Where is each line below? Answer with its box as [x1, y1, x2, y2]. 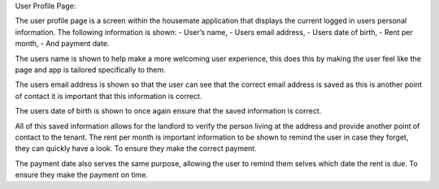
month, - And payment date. [15, 39, 110, 49]
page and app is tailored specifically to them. [15, 65, 166, 75]
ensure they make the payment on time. [15, 170, 148, 180]
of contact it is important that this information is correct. [15, 91, 202, 101]
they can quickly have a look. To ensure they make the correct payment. [15, 144, 257, 153]
